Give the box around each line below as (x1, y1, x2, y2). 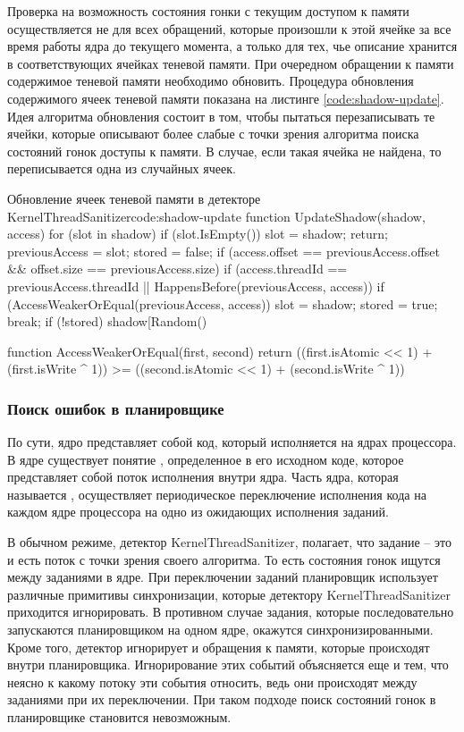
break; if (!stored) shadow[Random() (7, 312, 207, 331)
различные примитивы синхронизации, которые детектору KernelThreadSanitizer (7, 585, 451, 603)
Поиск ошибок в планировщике (7, 397, 224, 419)
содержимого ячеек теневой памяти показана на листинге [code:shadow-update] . (7, 88, 444, 107)
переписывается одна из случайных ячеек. (7, 159, 236, 178)
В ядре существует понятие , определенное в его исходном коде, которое (7, 450, 404, 468)
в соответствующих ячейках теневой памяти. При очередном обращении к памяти (7, 54, 454, 72)
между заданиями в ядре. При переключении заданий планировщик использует (7, 568, 438, 586)
